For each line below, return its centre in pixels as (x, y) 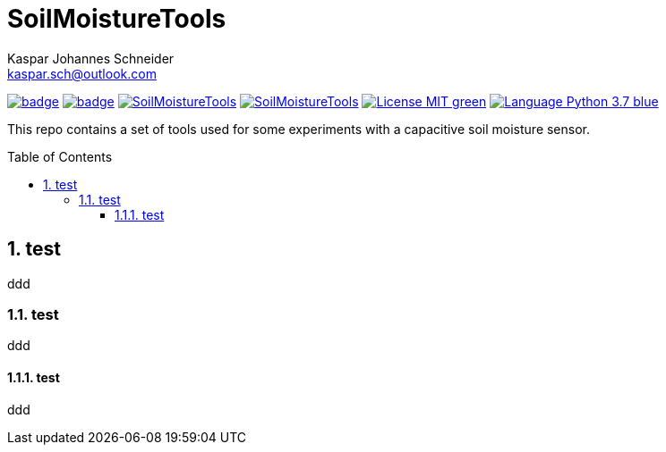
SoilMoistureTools (117, 19)
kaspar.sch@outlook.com (82, 73)
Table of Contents (60, 156)
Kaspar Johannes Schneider (91, 58)
